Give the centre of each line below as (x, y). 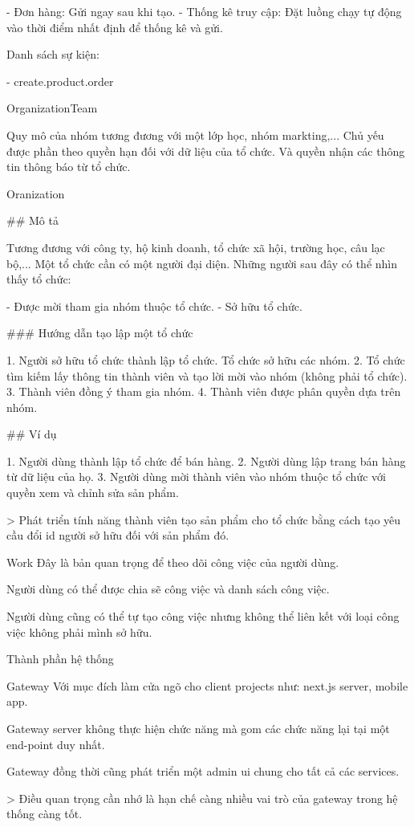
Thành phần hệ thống (60, 659)
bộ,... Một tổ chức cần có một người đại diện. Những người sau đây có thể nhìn (202, 263)
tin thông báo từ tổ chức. (69, 167)
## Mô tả (32, 220)
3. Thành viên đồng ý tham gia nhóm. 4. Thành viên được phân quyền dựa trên (204, 391)
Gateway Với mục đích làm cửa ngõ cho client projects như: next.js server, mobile (207, 685)
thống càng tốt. (45, 814)
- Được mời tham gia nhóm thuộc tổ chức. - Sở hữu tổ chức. (154, 306)
